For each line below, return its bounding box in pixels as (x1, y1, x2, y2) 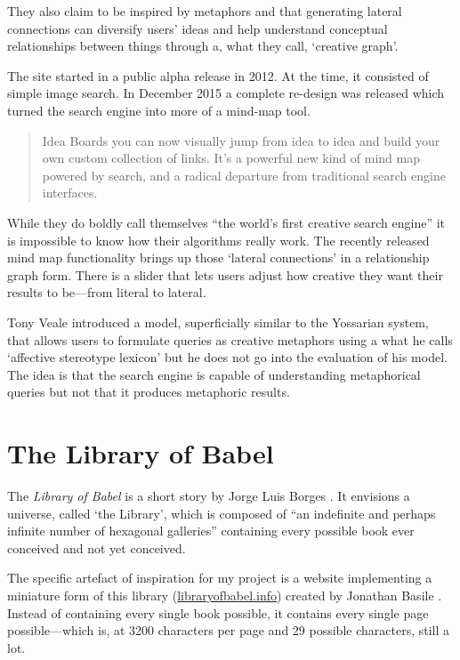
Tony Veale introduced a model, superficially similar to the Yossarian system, (7, 312, 429, 331)
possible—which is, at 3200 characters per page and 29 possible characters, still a (7, 621, 449, 640)
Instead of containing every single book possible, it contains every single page (7, 603, 429, 622)
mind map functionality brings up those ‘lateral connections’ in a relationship (7, 248, 430, 267)
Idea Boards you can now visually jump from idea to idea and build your (42, 131, 440, 149)
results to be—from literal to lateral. (7, 283, 206, 302)
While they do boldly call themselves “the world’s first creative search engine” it (7, 213, 446, 231)
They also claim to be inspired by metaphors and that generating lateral (7, 2, 402, 20)
